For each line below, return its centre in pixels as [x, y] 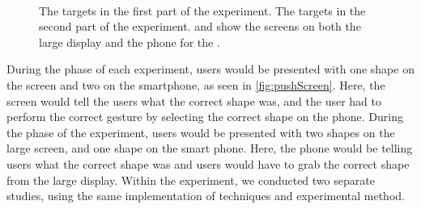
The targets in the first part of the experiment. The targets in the [202, 10]
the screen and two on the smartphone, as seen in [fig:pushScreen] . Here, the [196, 84]
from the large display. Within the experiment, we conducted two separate [191, 180]
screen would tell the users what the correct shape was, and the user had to [194, 100]
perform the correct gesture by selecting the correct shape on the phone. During [205, 117]
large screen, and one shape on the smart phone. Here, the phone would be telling [210, 148]
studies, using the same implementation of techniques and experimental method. [206, 196]
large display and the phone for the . [130, 42]
